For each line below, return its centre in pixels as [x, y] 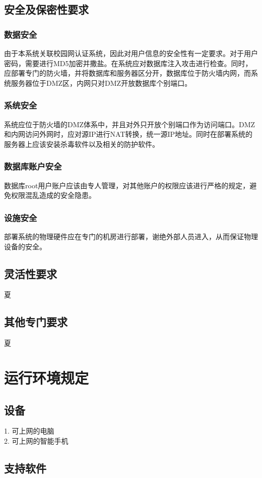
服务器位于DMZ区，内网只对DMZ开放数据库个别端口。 [101, 83]
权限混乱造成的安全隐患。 [53, 195]
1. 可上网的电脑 [29, 431]
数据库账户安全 [33, 166]
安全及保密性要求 [46, 9]
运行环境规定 [47, 377]
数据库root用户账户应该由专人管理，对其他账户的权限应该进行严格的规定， [127, 185]
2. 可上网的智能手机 [36, 440]
